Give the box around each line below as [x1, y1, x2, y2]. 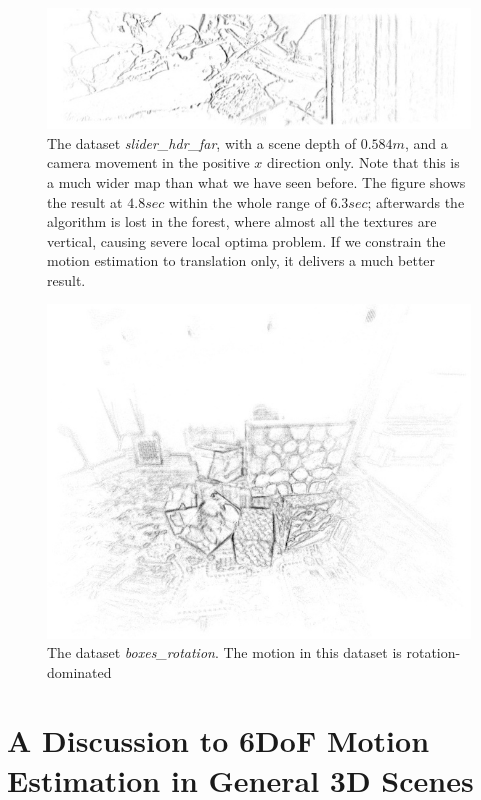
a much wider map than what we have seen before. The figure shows [47, 171, 466, 192]
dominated [47, 661, 112, 682]
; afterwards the [367, 191, 465, 212]
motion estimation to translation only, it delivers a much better [47, 250, 436, 271]
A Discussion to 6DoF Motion [7, 720, 430, 761]
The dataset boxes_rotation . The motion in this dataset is [47, 642, 402, 663]
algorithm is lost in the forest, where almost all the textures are [47, 211, 437, 232]
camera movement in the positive [47, 152, 250, 173]
